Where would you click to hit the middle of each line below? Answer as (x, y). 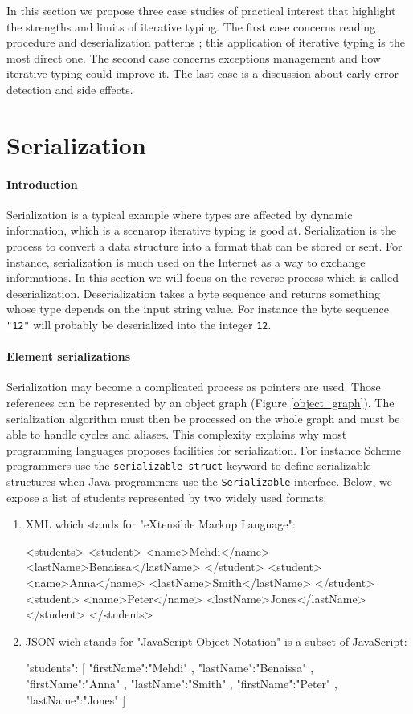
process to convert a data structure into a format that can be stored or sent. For (204, 245)
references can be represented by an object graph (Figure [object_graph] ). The (200, 402)
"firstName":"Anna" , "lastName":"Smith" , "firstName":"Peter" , (181, 683)
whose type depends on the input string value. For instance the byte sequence (198, 309)
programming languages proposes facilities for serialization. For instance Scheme (204, 449)
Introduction (42, 184)
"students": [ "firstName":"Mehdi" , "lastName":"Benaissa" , (170, 668)
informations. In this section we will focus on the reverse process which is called (202, 277)
